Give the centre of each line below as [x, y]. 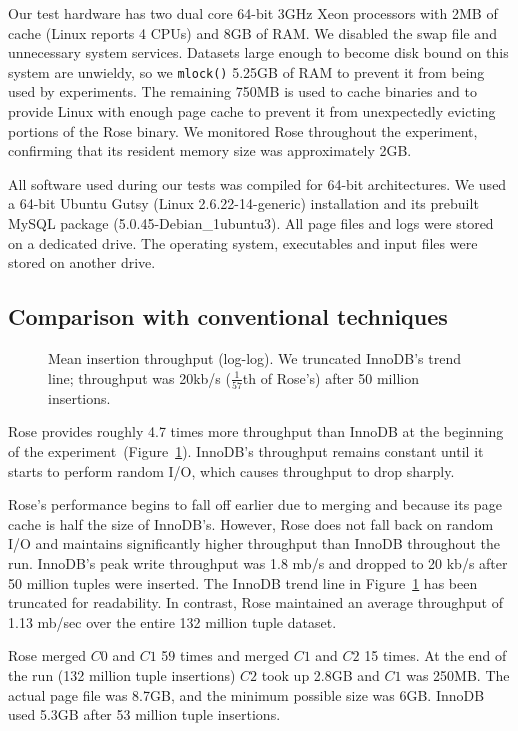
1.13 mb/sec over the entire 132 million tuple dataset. [172, 621]
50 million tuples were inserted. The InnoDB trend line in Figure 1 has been [243, 582]
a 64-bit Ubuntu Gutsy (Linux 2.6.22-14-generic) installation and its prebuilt [243, 203]
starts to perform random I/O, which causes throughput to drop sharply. [231, 470]
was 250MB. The [458, 675]
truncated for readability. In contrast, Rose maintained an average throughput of [255, 602]
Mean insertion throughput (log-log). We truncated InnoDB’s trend [254, 357]
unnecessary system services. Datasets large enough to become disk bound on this [258, 52]
